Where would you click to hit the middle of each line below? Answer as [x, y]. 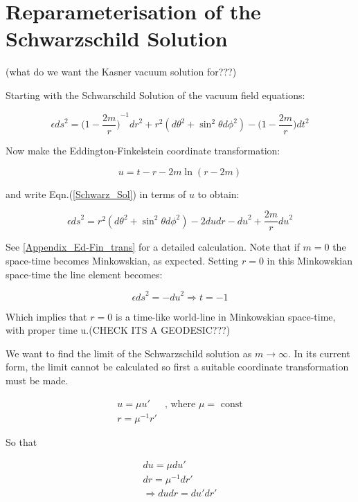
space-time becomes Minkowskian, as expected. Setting [122, 260]
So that [21, 441]
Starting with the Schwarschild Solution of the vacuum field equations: [155, 95]
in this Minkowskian [310, 260]
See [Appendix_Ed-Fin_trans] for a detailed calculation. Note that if [153, 247]
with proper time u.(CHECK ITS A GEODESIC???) [118, 330]
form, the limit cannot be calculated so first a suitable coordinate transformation [177, 367]
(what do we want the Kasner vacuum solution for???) [121, 72]
